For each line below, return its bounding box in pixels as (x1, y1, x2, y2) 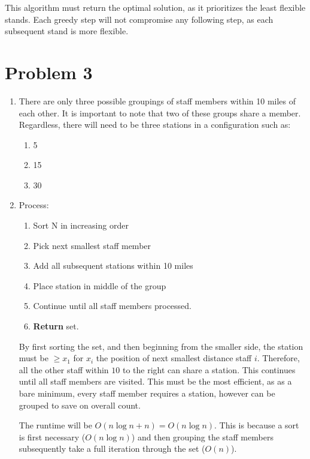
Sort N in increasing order (33, 219, 129, 232)
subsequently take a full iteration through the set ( (19, 442, 205, 455)
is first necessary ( (19, 430, 86, 443)
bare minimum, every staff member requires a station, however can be (19, 387, 275, 399)
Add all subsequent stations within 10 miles (33, 259, 193, 272)
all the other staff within (19, 363, 109, 376)
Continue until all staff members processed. (33, 299, 192, 312)
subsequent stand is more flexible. (5, 25, 129, 37)
